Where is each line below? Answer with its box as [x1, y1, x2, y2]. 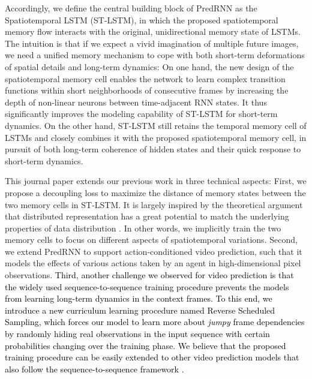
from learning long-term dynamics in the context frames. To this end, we [5, 292, 272, 305]
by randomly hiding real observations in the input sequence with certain [5, 327, 270, 340]
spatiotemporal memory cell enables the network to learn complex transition [5, 72, 286, 85]
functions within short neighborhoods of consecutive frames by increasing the [5, 84, 289, 97]
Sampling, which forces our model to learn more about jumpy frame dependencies [5, 315, 305, 328]
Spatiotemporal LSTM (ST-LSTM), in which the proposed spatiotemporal [5, 13, 278, 26]
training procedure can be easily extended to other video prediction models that [5, 351, 299, 363]
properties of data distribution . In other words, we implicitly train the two [5, 221, 281, 234]
